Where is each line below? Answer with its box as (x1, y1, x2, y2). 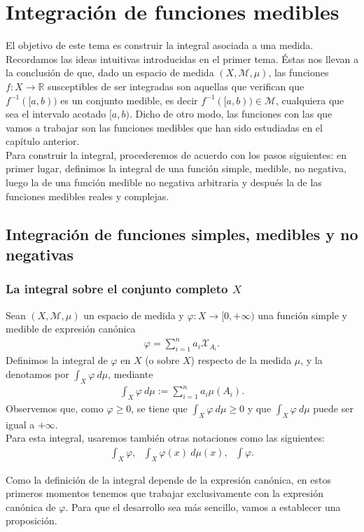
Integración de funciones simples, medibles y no (6, 223, 358, 244)
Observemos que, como (6, 400, 104, 415)
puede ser (313, 400, 353, 415)
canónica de (6, 499, 56, 514)
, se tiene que (131, 400, 188, 415)
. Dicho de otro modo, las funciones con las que (129, 106, 332, 121)
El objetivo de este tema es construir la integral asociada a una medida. (6, 38, 314, 52)
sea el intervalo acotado (6, 106, 106, 121)
